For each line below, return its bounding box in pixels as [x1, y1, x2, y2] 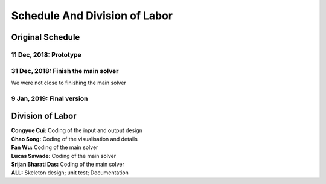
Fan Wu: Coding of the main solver [11, 144, 98, 151]
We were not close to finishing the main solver [11, 79, 126, 86]
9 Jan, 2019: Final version [11, 94, 88, 103]
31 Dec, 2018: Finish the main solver [11, 66, 119, 75]
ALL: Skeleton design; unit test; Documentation [11, 169, 129, 176]
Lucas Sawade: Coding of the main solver [11, 152, 117, 159]
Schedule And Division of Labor [11, 9, 173, 22]
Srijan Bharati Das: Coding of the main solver [11, 160, 125, 168]
